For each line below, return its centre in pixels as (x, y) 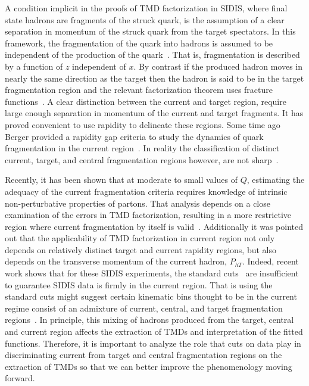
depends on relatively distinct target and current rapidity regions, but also (141, 249)
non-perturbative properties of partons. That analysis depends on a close (138, 203)
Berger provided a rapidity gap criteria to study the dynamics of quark (134, 136)
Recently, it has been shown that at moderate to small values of (121, 180)
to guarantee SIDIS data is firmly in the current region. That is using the (139, 284)
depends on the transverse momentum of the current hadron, (116, 261)
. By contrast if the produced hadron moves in (218, 66)
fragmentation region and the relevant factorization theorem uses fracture (139, 90)
